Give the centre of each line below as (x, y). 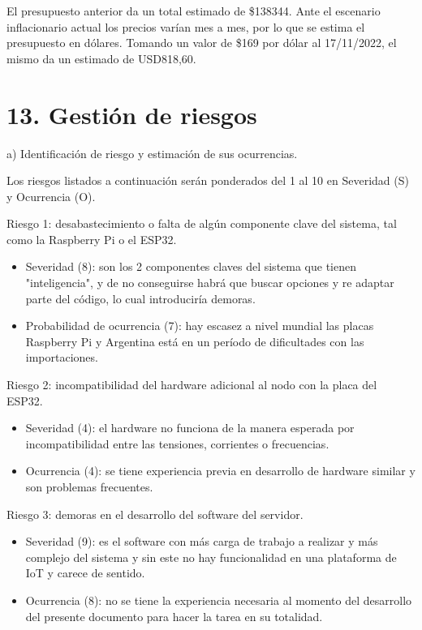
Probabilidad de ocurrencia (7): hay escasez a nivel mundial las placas (200, 326)
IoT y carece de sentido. (85, 573)
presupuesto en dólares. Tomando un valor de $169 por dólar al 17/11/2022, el (202, 43)
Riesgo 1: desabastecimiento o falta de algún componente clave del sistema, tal (202, 223)
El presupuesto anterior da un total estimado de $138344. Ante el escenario (194, 11)
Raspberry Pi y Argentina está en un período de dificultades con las (195, 341)
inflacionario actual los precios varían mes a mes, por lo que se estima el (186, 26)
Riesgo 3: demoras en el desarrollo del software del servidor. (155, 514)
